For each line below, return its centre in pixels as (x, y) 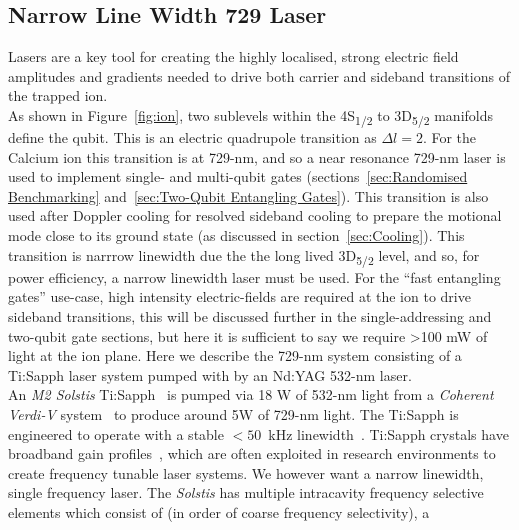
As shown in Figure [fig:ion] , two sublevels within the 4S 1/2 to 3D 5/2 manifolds (251, 116)
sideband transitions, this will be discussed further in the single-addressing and (250, 315)
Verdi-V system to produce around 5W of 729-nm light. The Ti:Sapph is (233, 413)
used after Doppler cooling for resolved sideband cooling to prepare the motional (255, 215)
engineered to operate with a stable (116, 433)
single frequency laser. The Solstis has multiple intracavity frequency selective (246, 492)
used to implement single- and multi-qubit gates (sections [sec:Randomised (238, 176)
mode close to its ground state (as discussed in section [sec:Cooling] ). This (236, 235)
